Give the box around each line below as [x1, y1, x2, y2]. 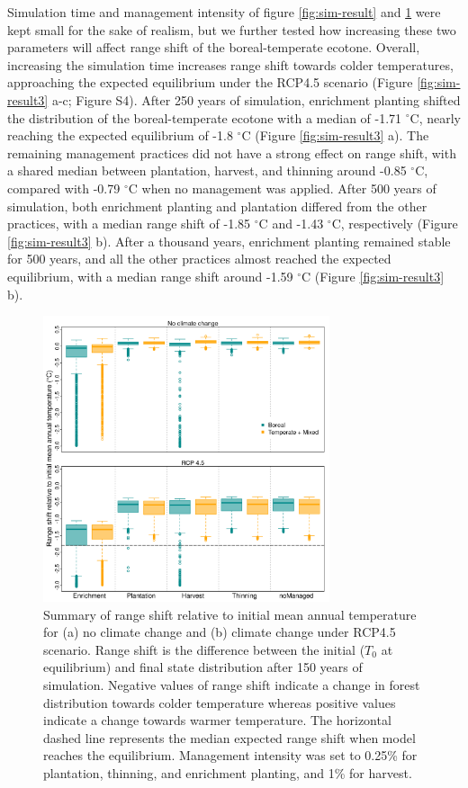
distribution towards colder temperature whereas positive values [43, 693, 396, 712]
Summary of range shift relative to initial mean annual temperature [43, 604, 417, 623]
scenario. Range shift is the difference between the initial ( [43, 640, 365, 658]
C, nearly [409, 108, 462, 127]
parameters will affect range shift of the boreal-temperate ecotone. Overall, [7, 38, 420, 57]
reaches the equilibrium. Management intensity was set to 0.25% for [43, 746, 418, 765]
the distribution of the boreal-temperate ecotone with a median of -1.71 [7, 108, 402, 127]
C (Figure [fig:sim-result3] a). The [241, 126, 429, 145]
